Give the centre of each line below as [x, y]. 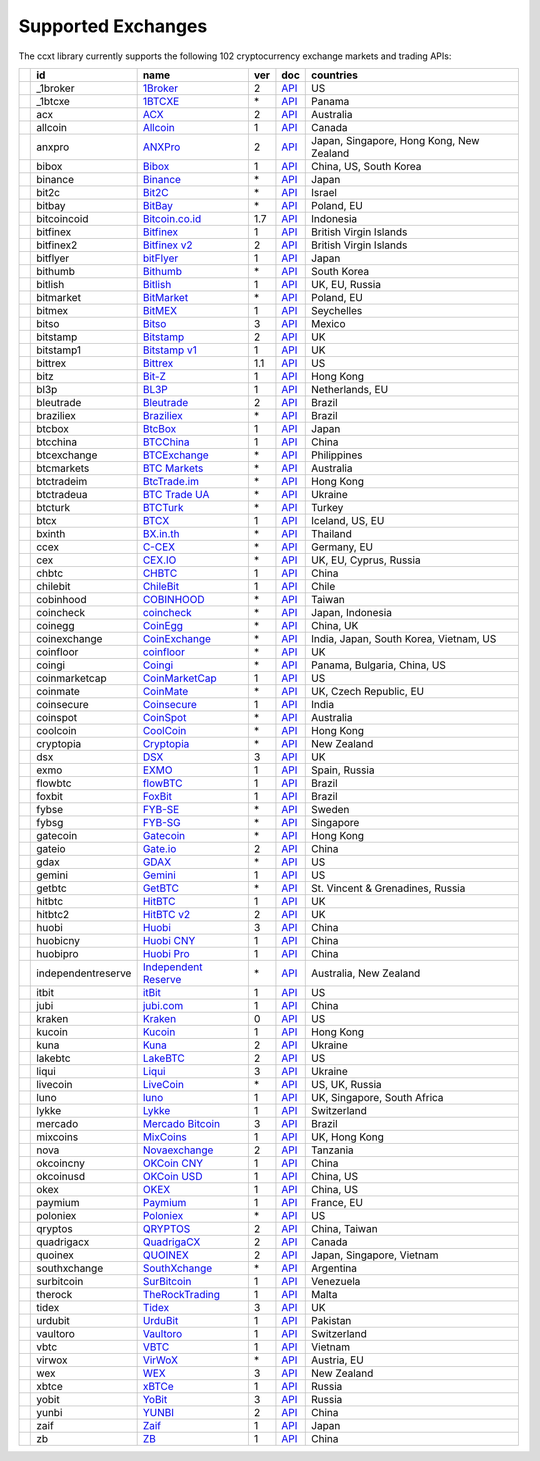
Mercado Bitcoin [181, 1123]
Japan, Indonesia [351, 612]
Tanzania [332, 1150]
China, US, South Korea [366, 166]
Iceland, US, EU [348, 520]
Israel [324, 192]
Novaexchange [178, 1150]
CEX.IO [159, 560]
